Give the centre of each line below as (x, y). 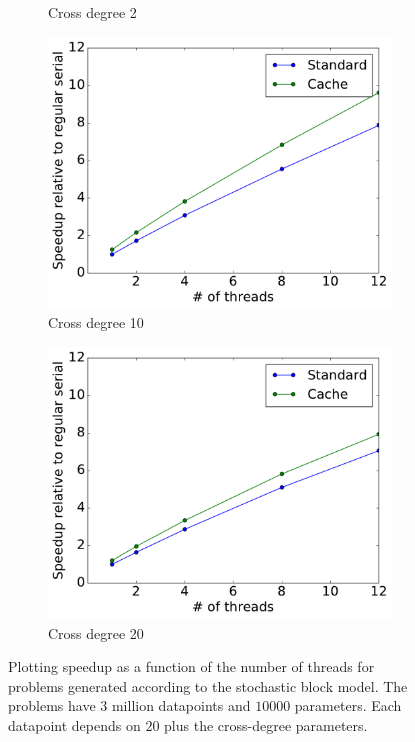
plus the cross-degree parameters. (266, 724)
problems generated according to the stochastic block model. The (208, 685)
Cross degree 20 (96, 632)
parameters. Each (348, 705)
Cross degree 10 (96, 322)
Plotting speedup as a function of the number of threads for (191, 666)
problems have (52, 705)
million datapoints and (181, 705)
